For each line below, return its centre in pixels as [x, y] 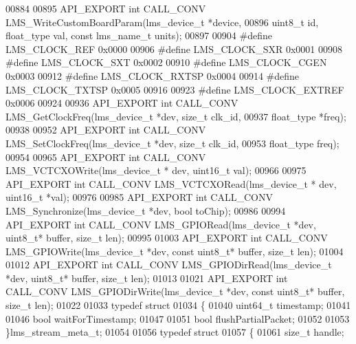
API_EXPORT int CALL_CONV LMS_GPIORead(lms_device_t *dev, [161, 224]
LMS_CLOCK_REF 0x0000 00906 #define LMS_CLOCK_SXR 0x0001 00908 [174, 49]
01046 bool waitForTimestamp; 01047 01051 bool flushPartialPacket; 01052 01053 [178, 318]
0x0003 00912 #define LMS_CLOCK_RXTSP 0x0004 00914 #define [153, 75]
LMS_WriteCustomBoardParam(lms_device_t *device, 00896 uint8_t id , [162, 22]
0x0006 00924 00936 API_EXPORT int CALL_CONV [122, 103]
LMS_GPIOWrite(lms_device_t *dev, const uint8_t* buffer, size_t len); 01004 [175, 251]
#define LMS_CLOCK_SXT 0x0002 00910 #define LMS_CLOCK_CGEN [166, 62]
